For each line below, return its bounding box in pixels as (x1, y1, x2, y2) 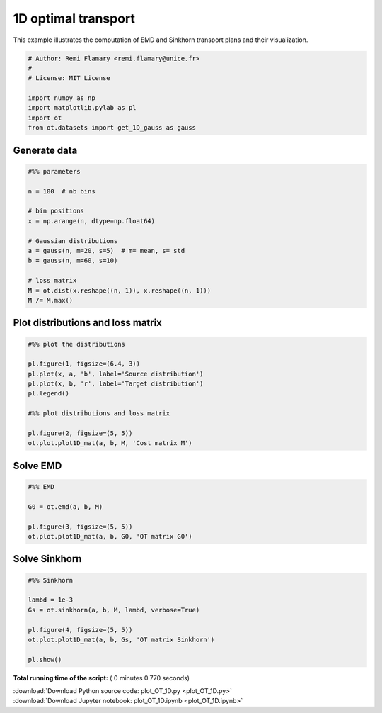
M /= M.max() (28, 296, 74, 304)
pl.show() (28, 656, 62, 663)
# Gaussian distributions (28, 237, 118, 245)
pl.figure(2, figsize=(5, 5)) (28, 430, 133, 437)
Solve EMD (13, 459, 62, 471)
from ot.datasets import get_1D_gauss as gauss (28, 124, 196, 132)
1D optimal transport (13, 11, 136, 26)
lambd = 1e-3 (28, 596, 74, 604)
